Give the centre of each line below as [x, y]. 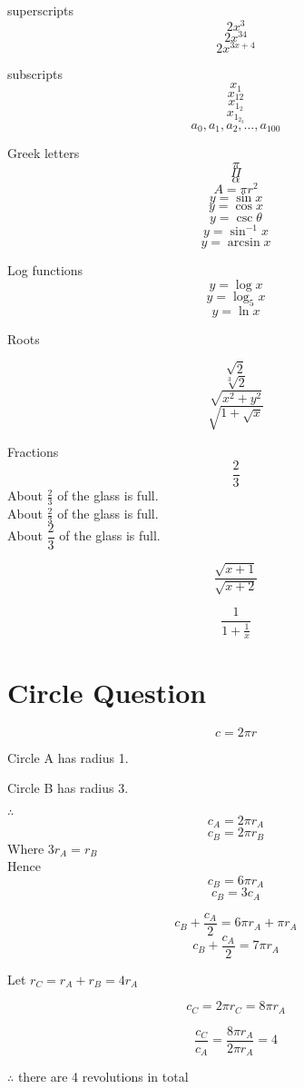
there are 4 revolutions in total [103, 1077]
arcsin [244, 243]
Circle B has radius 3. [68, 788]
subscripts [35, 73]
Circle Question [107, 692]
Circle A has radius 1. [68, 757]
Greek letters [44, 153]
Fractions [33, 451]
